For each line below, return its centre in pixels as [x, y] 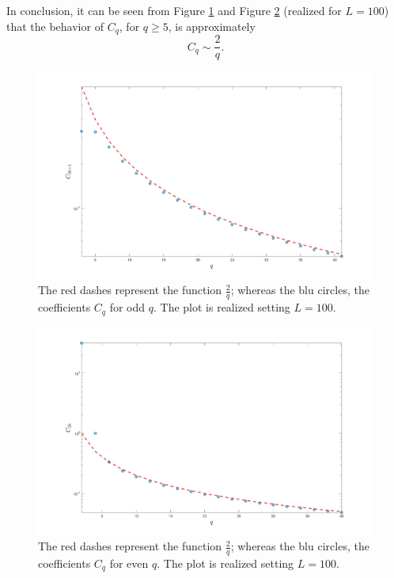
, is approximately [212, 26]
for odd [127, 307]
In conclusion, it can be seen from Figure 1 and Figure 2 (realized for [174, 10]
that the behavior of [55, 26]
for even [129, 563]
